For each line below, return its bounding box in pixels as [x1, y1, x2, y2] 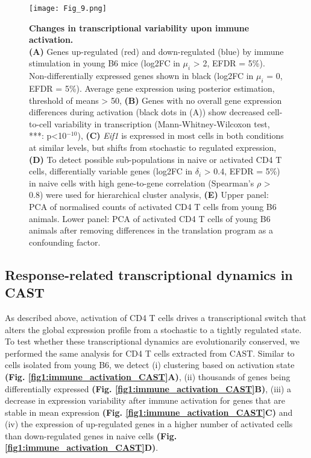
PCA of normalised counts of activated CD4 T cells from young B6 [29, 200, 277, 212]
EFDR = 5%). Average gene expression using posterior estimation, [29, 82, 275, 95]
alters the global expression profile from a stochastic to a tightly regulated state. [5, 323, 302, 336]
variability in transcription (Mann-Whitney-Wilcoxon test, [54, 117, 270, 130]
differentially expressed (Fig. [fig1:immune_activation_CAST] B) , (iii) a [5, 382, 292, 395]
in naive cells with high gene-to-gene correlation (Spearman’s [29, 176, 254, 189]
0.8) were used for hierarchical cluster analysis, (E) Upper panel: [29, 188, 269, 201]
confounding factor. [29, 235, 101, 248]
